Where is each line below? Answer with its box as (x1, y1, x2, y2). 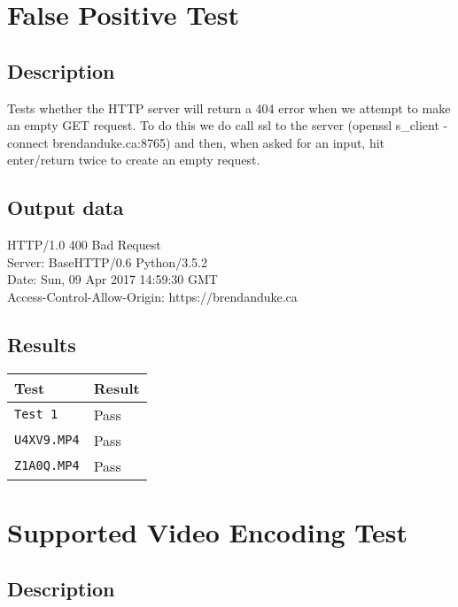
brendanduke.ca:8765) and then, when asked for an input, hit (52, 133, 385, 151)
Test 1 (14, 407, 58, 422)
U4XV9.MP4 (14, 433, 80, 448)
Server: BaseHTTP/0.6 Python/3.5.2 (7, 252, 207, 271)
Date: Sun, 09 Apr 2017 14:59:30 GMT (7, 270, 218, 288)
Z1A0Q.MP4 (14, 458, 80, 473)
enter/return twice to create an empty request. (7, 150, 260, 169)
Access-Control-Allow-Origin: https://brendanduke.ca (7, 287, 298, 305)
